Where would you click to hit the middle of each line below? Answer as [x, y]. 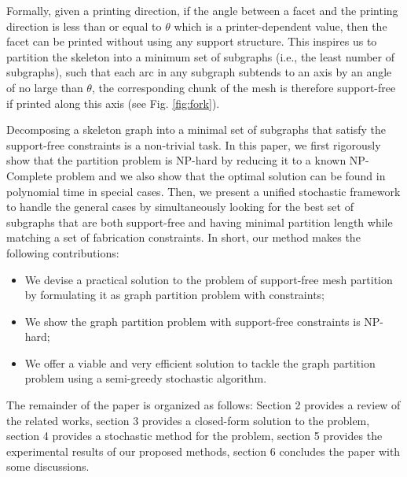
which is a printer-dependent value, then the [280, 26]
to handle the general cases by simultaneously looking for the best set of [180, 207]
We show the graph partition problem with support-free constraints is [192, 321]
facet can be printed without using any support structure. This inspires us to [192, 41]
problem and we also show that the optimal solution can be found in [220, 175]
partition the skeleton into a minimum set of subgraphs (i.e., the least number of [201, 56]
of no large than [45, 87]
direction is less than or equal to [84, 26]
